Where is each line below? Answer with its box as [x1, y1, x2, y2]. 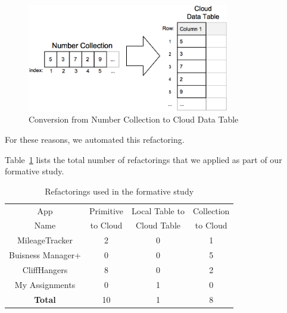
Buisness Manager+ [9, 249, 82, 261]
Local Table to [132, 204, 185, 217]
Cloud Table [135, 219, 181, 231]
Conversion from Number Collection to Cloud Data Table [29, 113, 239, 126]
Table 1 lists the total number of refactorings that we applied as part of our [5, 153, 282, 165]
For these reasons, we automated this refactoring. [5, 133, 185, 145]
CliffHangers [22, 263, 68, 276]
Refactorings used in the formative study [45, 184, 194, 197]
